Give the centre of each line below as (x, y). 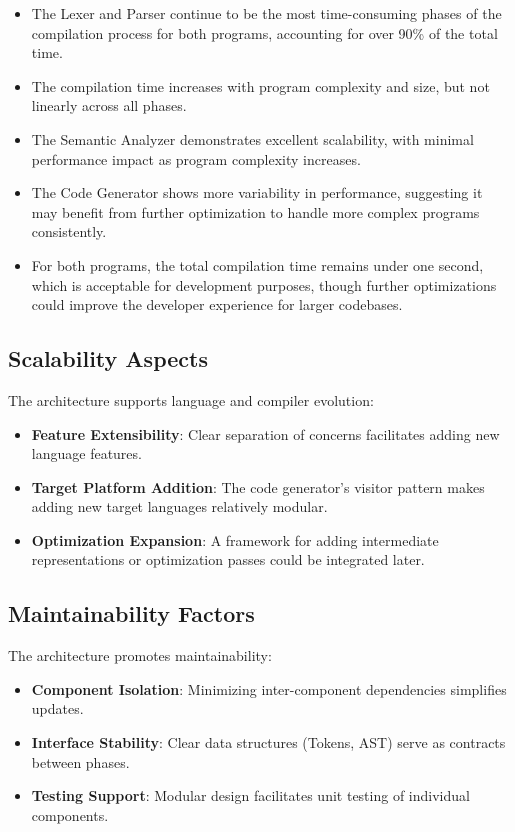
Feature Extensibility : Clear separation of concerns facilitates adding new (265, 433)
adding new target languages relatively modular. (179, 506)
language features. (86, 453)
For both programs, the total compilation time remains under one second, (257, 264)
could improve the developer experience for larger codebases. (217, 304)
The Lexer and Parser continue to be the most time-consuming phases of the (266, 13)
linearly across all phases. (109, 105)
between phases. (80, 761)
